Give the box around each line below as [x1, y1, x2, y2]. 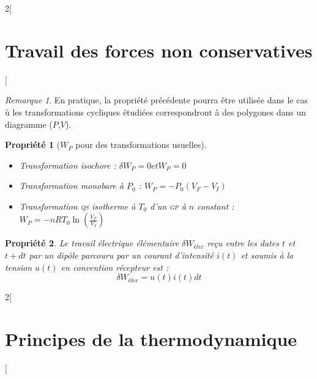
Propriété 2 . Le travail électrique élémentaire [5, 237, 179, 249]
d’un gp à [150, 199, 186, 212]
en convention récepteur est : [61, 260, 169, 273]
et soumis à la [241, 249, 294, 262]
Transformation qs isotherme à [19, 199, 136, 212]
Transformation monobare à [19, 179, 124, 192]
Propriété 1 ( [5, 138, 61, 151]
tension [5, 260, 32, 273]
